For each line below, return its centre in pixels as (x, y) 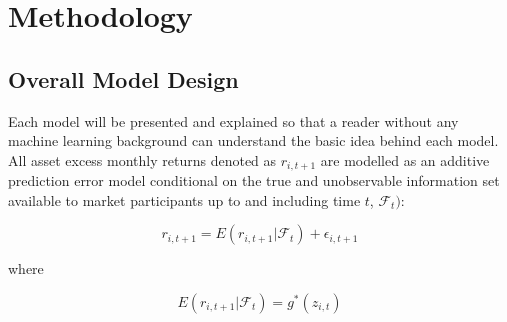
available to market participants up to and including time (184, 199)
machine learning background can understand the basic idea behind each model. (253, 140)
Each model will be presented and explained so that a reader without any (233, 120)
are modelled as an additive (405, 159)
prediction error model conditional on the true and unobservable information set (254, 180)
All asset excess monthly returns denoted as (142, 159)
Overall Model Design (123, 78)
